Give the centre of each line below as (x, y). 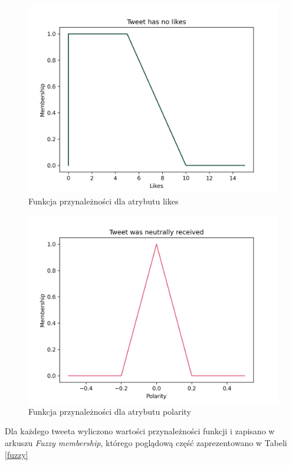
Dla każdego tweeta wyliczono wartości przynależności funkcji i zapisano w (140, 431)
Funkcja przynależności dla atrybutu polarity (110, 411)
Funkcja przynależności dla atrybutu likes (104, 201)
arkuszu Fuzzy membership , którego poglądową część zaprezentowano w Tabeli (146, 442)
